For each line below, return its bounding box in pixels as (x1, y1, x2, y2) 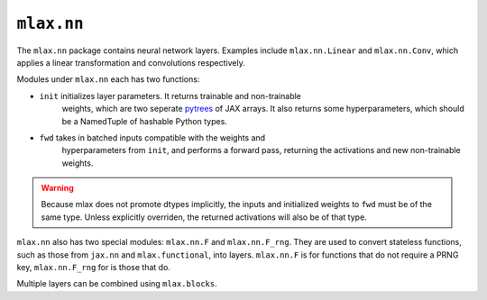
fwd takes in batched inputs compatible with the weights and (39, 132, 266, 143)
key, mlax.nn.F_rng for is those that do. (16, 262, 171, 273)
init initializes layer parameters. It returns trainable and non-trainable (39, 90, 302, 101)
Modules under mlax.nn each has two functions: (16, 74, 200, 85)
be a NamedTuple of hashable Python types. (61, 115, 227, 126)
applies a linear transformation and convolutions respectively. (16, 57, 245, 68)
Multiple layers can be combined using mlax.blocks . (16, 278, 218, 289)
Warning (41, 183, 74, 194)
